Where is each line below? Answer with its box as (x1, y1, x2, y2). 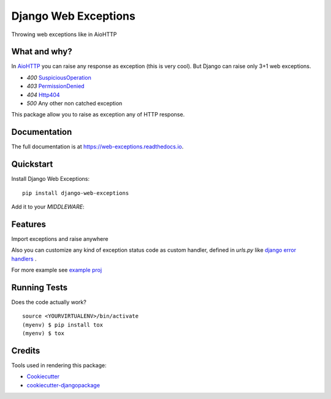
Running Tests (11, 282, 67, 292)
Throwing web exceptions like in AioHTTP (11, 31, 117, 38)
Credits (11, 345, 40, 355)
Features (11, 219, 46, 229)
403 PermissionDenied (26, 83, 85, 90)
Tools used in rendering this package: (11, 362, 107, 369)
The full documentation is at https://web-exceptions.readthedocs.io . (11, 143, 184, 150)
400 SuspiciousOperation (26, 74, 91, 81)
